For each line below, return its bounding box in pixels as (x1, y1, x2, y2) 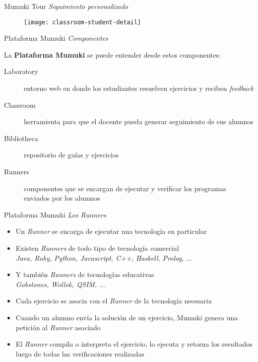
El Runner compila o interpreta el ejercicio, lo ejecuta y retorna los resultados (15, 339, 253, 349)
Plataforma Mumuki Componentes (4, 33, 108, 43)
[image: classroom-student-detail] (24, 18, 141, 26)
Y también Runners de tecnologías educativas (15, 269, 154, 280)
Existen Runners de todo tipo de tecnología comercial (15, 242, 179, 253)
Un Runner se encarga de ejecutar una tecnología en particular (15, 226, 207, 236)
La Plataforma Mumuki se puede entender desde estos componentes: (4, 49, 221, 60)
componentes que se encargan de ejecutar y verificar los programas (24, 183, 226, 193)
